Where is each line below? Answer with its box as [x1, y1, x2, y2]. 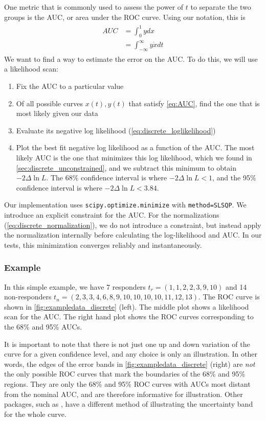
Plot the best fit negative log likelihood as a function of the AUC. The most [16, 142, 255, 153]
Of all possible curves [16, 98, 83, 108]
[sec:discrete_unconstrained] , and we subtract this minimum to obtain [16, 162, 237, 173]
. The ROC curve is [198, 291, 260, 302]
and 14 [225, 281, 247, 292]
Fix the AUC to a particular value [16, 81, 124, 91]
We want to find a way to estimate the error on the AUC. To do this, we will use [4, 53, 258, 64]
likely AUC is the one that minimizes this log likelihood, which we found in [16, 152, 252, 163]
